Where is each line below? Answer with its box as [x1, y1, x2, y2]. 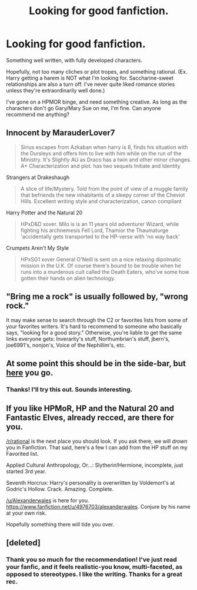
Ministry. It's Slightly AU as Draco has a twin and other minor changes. [20, 156, 192, 163]
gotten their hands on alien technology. [20, 274, 116, 281]
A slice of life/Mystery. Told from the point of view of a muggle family [20, 185, 188, 192]
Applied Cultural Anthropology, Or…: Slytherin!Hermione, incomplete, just [6, 461, 183, 469]
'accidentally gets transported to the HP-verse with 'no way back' [20, 233, 181, 240]
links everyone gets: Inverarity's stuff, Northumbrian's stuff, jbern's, [6, 335, 170, 342]
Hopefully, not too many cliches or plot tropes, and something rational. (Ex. [6, 68, 188, 75]
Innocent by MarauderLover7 [6, 128, 115, 138]
